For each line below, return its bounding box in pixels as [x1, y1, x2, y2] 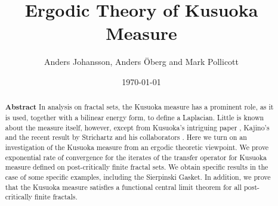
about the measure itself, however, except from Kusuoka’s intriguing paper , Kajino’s [5, 122, 270, 132]
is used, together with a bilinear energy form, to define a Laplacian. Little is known [5, 112, 264, 122]
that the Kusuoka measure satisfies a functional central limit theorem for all [5, 182, 242, 192]
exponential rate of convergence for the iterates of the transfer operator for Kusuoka [5, 152, 267, 162]
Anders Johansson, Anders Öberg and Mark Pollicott [44, 55, 239, 68]
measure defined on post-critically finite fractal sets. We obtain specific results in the [5, 162, 268, 172]
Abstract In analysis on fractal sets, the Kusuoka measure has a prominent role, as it [5, 102, 274, 113]
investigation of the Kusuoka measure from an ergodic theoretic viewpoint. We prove [5, 142, 269, 152]
